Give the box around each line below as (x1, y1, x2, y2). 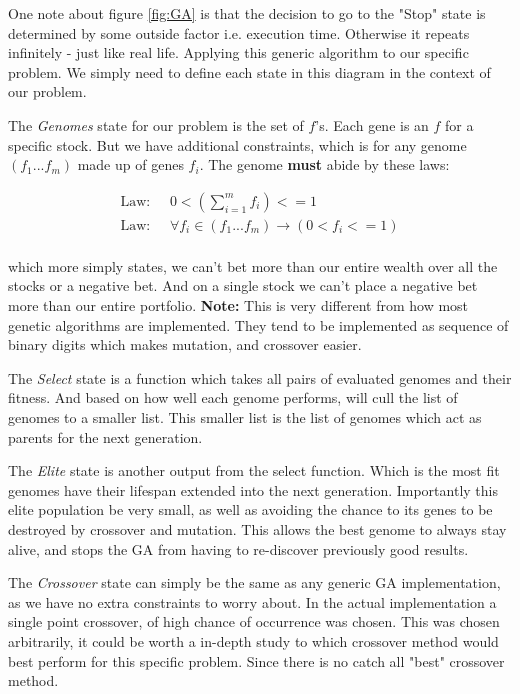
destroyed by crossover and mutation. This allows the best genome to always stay (8, 518, 507, 539)
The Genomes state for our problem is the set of (8, 114, 304, 135)
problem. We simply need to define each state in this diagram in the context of (8, 61, 491, 82)
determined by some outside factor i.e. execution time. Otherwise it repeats (8, 22, 470, 43)
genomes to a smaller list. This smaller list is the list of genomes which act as (8, 407, 482, 427)
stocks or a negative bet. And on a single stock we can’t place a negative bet (8, 275, 478, 296)
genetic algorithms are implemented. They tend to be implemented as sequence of (8, 314, 509, 335)
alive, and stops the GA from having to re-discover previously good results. (8, 538, 469, 559)
